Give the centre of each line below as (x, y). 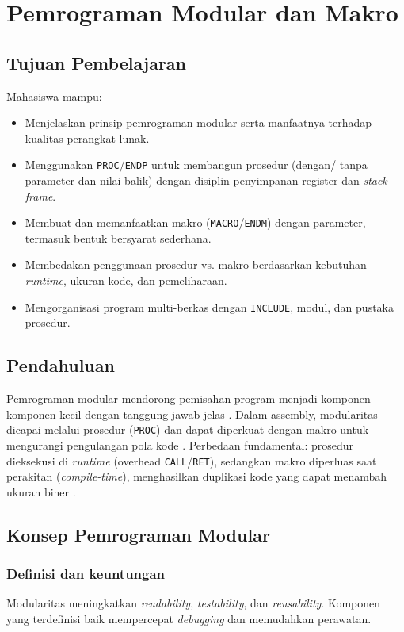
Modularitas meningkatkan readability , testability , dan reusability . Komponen (194, 603)
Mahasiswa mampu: (54, 96)
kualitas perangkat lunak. (87, 138)
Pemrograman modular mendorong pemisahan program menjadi (162, 398)
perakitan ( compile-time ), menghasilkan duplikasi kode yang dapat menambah (197, 476)
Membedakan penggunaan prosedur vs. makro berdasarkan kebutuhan (196, 264)
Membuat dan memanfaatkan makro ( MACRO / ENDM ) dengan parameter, (195, 222)
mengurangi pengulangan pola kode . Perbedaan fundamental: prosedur (180, 444)
